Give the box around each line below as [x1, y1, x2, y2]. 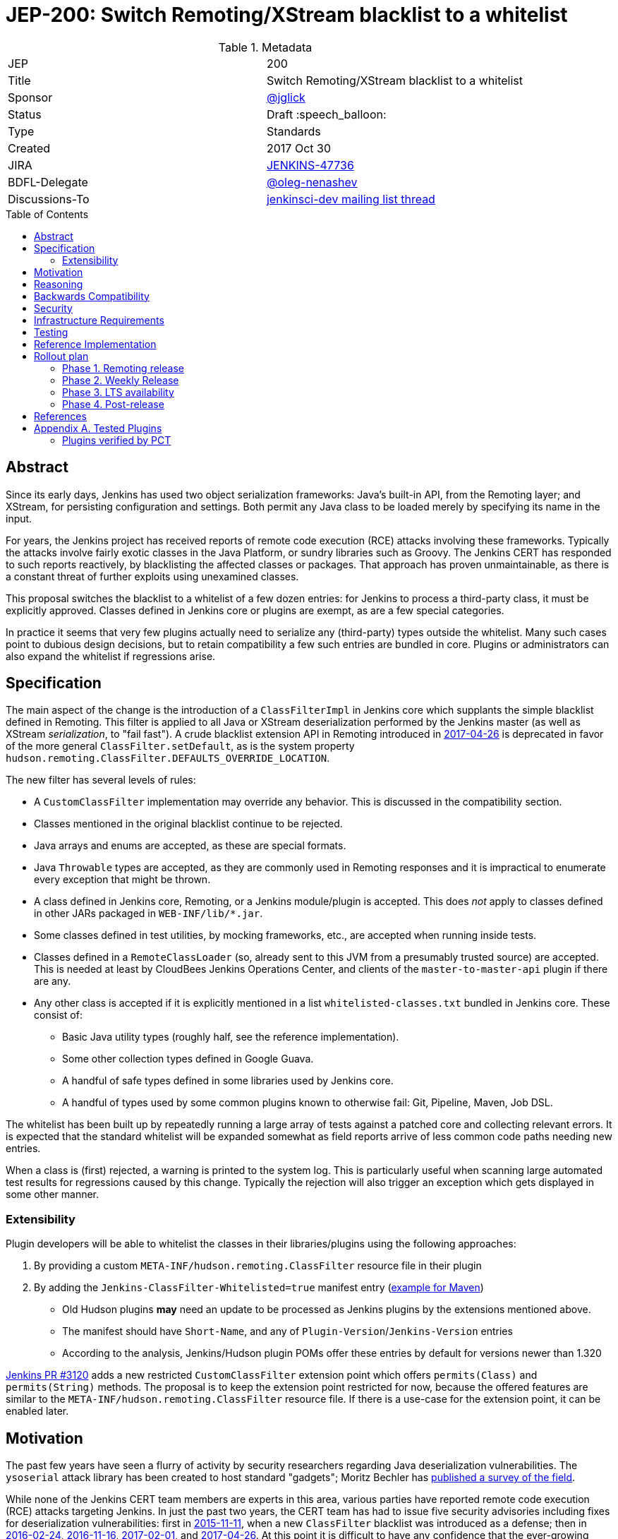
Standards [266, 124, 321, 138]
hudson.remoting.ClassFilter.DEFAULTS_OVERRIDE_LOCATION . [6, 752, 330, 765]
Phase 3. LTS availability [62, 385, 174, 398]
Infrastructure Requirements [34, 313, 164, 326]
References [34, 409, 87, 422]
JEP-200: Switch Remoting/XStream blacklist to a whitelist [6, 3, 568, 27]
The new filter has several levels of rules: [6, 774, 196, 786]
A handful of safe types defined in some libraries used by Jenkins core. [62, 1074, 394, 1087]
